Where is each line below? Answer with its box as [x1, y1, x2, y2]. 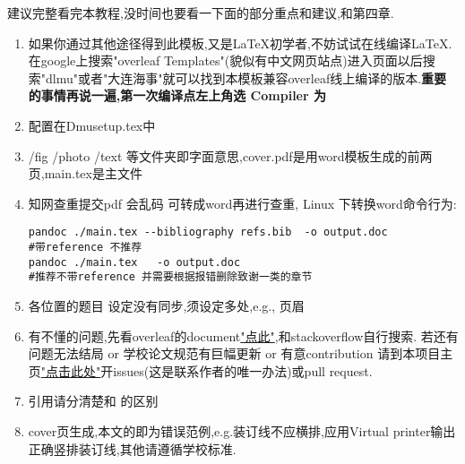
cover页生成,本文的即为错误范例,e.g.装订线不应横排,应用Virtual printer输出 [28, 421, 456, 440]
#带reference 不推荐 [28, 241, 142, 253]
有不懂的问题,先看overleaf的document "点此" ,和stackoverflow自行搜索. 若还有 [28, 326, 459, 345]
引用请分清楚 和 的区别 [28, 391, 159, 410]
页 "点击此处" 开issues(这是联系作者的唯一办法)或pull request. [28, 361, 373, 380]
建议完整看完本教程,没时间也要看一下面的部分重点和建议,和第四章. [7, 4, 394, 21]
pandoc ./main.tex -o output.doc [28, 255, 241, 269]
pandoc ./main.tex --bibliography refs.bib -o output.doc [28, 226, 388, 239]
